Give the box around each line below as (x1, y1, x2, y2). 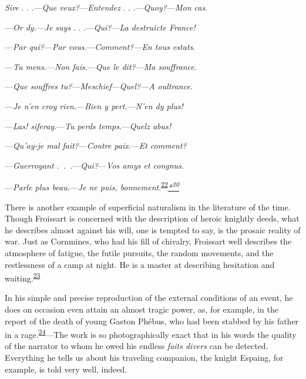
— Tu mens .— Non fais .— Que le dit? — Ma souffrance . (5, 60, 197, 72)
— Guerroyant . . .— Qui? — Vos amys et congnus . (5, 159, 184, 171)
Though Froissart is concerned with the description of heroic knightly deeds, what (5, 212, 300, 224)
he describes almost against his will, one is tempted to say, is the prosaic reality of (5, 223, 301, 236)
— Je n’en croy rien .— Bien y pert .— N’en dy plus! (5, 99, 183, 112)
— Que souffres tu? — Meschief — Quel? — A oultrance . (5, 80, 193, 92)
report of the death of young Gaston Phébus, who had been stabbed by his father (5, 314, 299, 327)
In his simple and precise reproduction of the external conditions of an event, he (5, 291, 293, 304)
